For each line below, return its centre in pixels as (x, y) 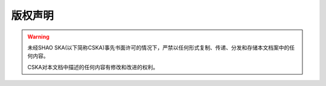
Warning (38, 37)
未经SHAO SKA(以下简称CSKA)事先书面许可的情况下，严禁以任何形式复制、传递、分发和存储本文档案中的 (158, 48)
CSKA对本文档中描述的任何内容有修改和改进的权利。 (93, 67)
